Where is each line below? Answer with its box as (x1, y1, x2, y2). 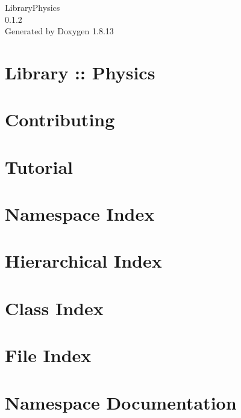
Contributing (5, 107, 115, 132)
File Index (5, 343, 92, 367)
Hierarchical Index (5, 248, 162, 273)
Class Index (5, 295, 104, 320)
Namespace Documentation (5, 390, 237, 414)
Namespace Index (5, 201, 155, 226)
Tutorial (5, 154, 74, 179)
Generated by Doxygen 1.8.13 (5, 25, 114, 37)
